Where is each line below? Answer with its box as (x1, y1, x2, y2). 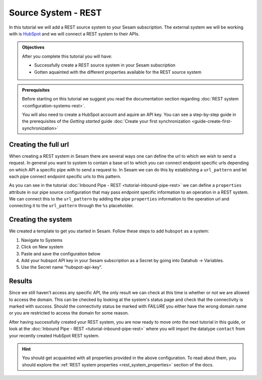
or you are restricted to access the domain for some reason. (9, 310, 129, 316)
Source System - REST (9, 7, 102, 18)
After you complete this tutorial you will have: (22, 53, 113, 59)
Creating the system (9, 215, 72, 224)
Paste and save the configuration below (21, 250, 100, 257)
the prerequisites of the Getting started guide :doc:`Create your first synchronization (22, 118, 191, 124)
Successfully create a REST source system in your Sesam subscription (34, 62, 176, 68)
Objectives (22, 44, 45, 50)
